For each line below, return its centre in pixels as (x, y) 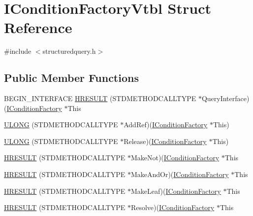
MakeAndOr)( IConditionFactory (180, 174)
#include (18, 51)
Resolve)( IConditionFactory (173, 207)
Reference (38, 27)
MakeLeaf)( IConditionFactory (176, 191)
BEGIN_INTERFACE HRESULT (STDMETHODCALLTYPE (100, 98)
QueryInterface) (225, 98)
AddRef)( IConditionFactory (166, 125)
